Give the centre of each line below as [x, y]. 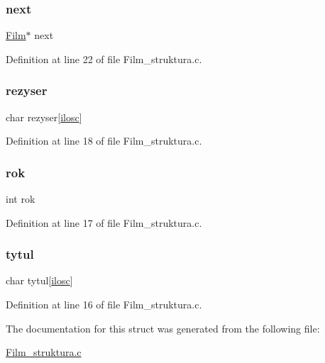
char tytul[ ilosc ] [39, 280]
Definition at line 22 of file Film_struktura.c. [104, 58]
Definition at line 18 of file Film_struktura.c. [104, 141]
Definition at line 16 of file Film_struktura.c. [104, 305]
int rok [21, 199]
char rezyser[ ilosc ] [44, 117]
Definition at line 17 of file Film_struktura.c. [104, 222]
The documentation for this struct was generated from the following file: [163, 328]
